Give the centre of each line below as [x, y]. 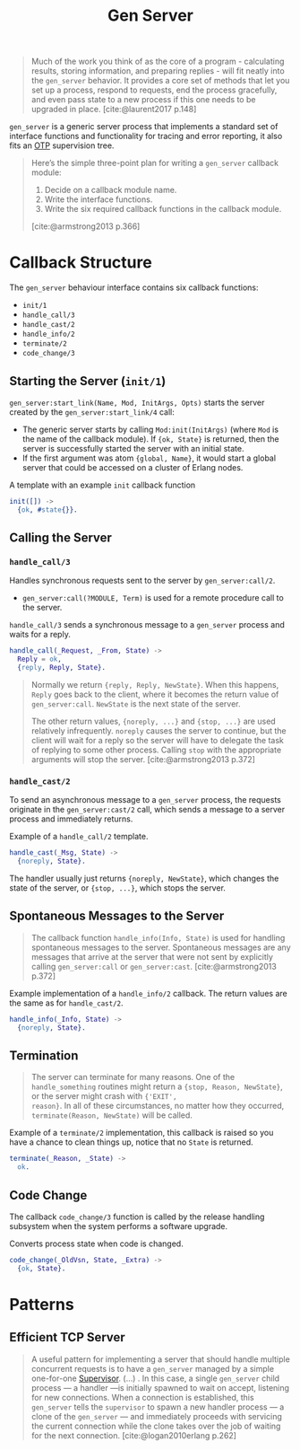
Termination [44, 1055]
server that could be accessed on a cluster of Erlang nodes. [133, 467]
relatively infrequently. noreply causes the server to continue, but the [159, 731]
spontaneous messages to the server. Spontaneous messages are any [161, 947]
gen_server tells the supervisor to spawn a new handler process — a [158, 1407]
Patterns [42, 1304]
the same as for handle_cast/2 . [66, 1003]
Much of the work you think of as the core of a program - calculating [158, 62]
